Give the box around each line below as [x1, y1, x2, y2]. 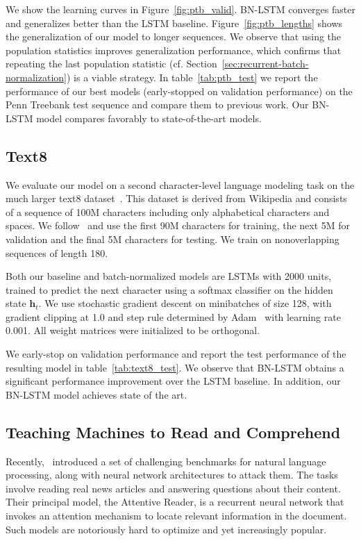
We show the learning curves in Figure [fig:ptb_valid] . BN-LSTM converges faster [6, 2, 355, 16]
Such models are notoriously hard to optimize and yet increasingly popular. [6, 522, 327, 536]
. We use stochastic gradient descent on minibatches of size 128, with [38, 296, 332, 310]
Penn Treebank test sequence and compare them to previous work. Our [6, 97, 309, 112]
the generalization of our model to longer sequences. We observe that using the [6, 29, 342, 44]
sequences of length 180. [6, 245, 108, 260]
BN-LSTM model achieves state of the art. [6, 387, 187, 401]
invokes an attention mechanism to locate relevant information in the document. [6, 508, 347, 523]
